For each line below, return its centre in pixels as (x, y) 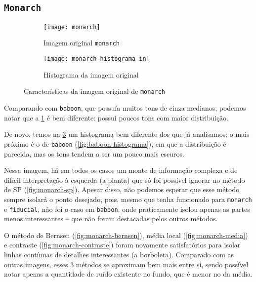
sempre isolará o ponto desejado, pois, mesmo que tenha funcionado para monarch (128, 199)
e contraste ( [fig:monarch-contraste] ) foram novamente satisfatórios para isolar (122, 245)
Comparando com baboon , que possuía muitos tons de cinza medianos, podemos (125, 108)
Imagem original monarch (82, 43)
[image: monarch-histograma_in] (97, 59)
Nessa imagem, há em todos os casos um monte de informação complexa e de (121, 170)
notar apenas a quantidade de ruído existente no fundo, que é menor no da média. (128, 274)
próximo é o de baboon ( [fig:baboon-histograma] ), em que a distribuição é (115, 143)
